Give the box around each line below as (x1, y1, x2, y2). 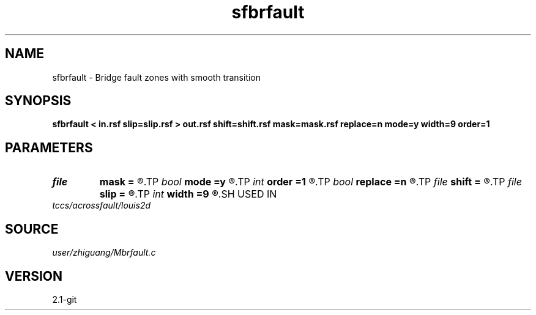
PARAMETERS (5, 139, 93, 155)
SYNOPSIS (5, 93, 72, 109)
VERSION (5, 268, 63, 284)
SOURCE (5, 221, 59, 237)
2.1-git (52, 294, 77, 305)
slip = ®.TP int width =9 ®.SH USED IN (99, 188, 277, 201)
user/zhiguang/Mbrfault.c (52, 247, 156, 258)
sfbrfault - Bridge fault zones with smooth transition (52, 72, 261, 83)
